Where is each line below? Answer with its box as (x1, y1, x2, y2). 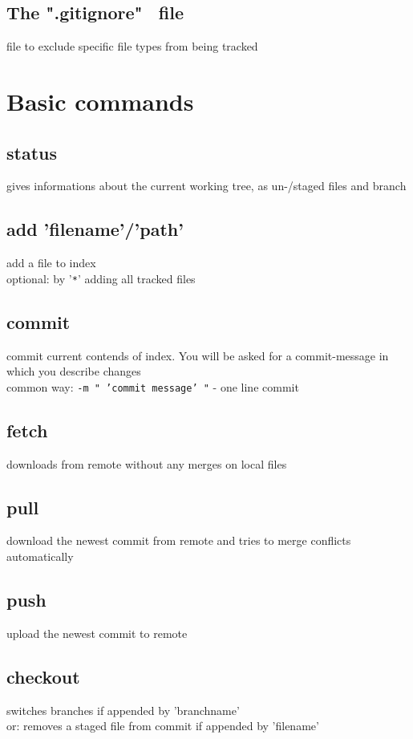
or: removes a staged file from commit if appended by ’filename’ (6, 717, 319, 734)
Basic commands (6, 84, 194, 117)
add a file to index (6, 254, 96, 271)
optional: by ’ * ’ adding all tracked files (6, 270, 196, 286)
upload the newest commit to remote (6, 624, 188, 641)
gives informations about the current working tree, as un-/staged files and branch (6, 177, 407, 194)
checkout (6, 664, 80, 688)
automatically (6, 548, 74, 565)
